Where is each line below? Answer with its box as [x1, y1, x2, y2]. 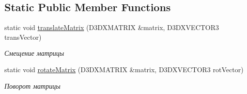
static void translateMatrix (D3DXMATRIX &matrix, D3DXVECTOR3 [4, 22, 219, 32]
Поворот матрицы [4, 80, 61, 91]
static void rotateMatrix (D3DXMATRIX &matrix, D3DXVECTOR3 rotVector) [4, 64, 244, 74]
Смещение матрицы [4, 48, 64, 58]
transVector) [4, 31, 42, 42]
